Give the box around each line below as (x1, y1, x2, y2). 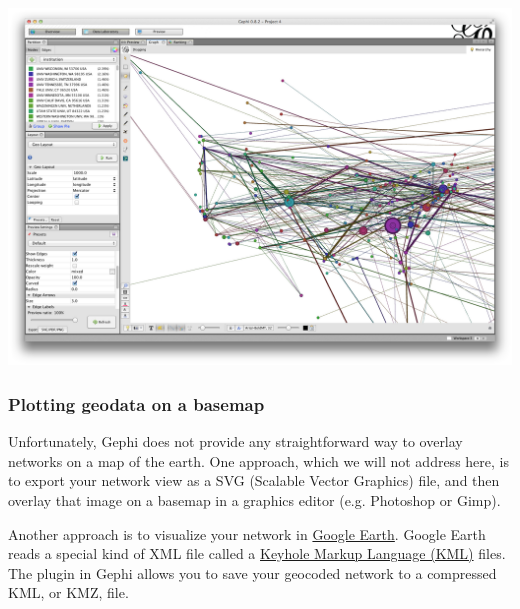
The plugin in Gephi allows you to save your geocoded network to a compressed (8, 562, 497, 583)
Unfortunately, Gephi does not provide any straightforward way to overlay (8, 431, 463, 452)
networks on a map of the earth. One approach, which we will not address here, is (8, 450, 509, 471)
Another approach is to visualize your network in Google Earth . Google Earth (8, 523, 486, 544)
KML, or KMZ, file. (8, 582, 129, 603)
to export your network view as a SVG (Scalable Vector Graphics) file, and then (8, 470, 500, 491)
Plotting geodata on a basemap (8, 391, 265, 416)
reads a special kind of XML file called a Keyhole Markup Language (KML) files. (8, 543, 506, 564)
